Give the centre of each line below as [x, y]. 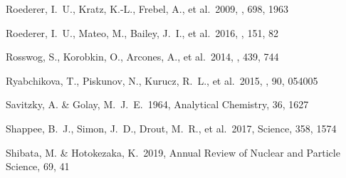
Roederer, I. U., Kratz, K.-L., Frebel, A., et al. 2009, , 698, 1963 [147, 9]
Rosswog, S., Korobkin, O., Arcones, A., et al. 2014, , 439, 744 [142, 57]
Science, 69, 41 [38, 166]
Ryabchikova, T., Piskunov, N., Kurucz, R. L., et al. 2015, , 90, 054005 [162, 80]
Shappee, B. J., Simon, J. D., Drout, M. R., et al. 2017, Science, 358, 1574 [171, 128]
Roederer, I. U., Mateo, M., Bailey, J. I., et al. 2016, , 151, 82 [142, 32]
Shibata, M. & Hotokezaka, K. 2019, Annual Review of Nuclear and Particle [173, 152]
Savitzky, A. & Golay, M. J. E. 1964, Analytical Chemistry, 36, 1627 [157, 104]
